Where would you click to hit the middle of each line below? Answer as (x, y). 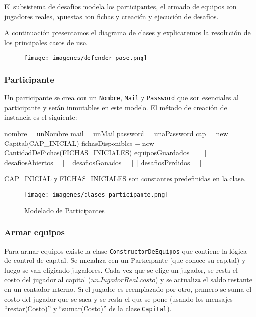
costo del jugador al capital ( (48, 279)
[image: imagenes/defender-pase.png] (86, 58)
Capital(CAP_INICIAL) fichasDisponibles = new (79, 143)
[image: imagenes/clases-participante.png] (96, 195)
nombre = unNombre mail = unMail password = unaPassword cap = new (116, 133)
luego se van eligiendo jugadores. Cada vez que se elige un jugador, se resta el (121, 270)
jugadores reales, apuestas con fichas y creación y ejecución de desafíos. (112, 16)
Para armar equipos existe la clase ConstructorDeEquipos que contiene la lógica (126, 250)
